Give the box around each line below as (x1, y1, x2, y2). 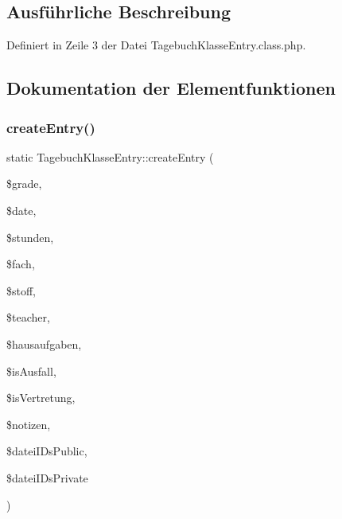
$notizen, (6, 416, 51, 432)
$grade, (6, 175, 42, 192)
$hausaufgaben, (6, 335, 82, 352)
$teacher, (6, 309, 50, 326)
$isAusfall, (6, 362, 56, 379)
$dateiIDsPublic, (6, 443, 87, 459)
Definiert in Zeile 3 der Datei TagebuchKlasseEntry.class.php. (6, 37, 306, 53)
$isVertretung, (6, 389, 76, 406)
